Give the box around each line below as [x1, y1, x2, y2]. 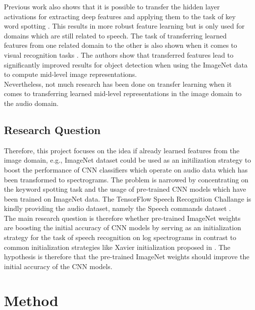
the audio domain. [4, 98, 59, 108]
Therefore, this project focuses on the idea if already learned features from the [4, 145, 240, 155]
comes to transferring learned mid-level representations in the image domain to [4, 88, 242, 99]
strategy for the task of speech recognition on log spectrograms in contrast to [4, 232, 236, 242]
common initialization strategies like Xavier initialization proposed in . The [4, 241, 230, 252]
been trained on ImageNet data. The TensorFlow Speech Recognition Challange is [4, 193, 252, 204]
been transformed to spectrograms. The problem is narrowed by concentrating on [4, 174, 249, 184]
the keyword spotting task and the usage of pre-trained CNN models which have [4, 184, 246, 194]
